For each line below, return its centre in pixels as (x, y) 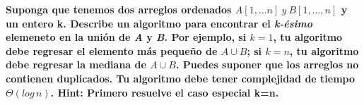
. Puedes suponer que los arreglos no (267, 64)
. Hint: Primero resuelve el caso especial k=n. (165, 92)
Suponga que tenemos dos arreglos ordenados (119, 9)
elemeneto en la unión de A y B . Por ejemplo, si (126, 37)
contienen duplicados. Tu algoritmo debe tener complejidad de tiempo (181, 78)
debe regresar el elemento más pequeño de (112, 50)
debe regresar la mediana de (76, 64)
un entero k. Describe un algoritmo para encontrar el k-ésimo (159, 23)
